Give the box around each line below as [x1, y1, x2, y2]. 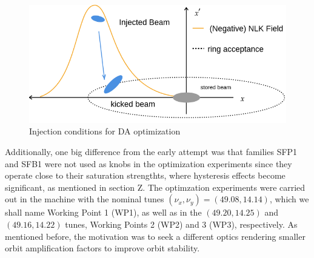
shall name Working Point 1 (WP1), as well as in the [5, 206, 202, 219]
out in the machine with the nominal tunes [5, 193, 164, 205]
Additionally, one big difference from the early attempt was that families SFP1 [5, 145, 298, 157]
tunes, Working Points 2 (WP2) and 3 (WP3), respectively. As [65, 217, 298, 230]
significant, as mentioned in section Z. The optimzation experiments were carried [5, 180, 306, 193]
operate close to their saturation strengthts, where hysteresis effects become [5, 169, 286, 182]
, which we [269, 193, 309, 205]
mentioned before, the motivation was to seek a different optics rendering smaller [5, 230, 306, 242]
